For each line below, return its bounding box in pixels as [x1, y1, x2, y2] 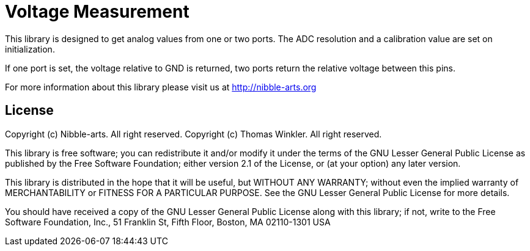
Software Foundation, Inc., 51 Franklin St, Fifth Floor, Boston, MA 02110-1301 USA [5, 216, 331, 227]
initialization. [5, 43, 55, 54]
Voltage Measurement [5, 1, 190, 22]
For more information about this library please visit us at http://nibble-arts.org [5, 81, 317, 92]
